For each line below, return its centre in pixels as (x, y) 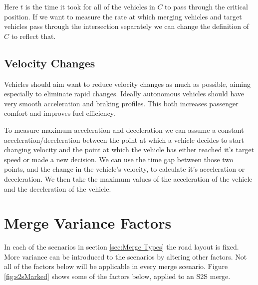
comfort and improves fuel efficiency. (60, 113)
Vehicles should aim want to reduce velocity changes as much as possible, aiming (128, 84)
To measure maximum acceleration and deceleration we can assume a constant (124, 130)
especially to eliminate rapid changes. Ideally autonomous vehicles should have (124, 94)
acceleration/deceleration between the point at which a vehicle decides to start (124, 140)
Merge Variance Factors (88, 223)
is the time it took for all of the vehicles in (90, 6)
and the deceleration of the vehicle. (58, 188)
